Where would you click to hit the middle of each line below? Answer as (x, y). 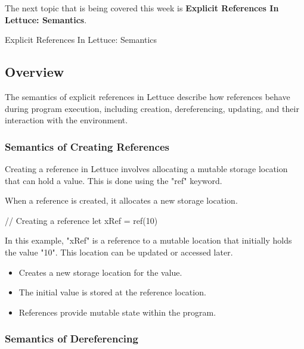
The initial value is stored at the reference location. (112, 292)
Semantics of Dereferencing (72, 339)
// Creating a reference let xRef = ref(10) (81, 220)
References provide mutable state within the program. (117, 312)
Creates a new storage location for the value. (100, 272)
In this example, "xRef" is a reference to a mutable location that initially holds (148, 240)
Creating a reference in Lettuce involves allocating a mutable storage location (146, 168)
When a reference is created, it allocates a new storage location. (121, 200)
